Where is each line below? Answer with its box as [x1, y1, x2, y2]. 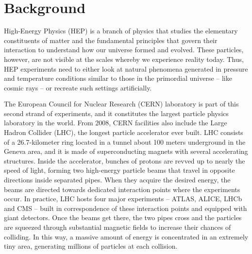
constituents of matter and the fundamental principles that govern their [4, 35, 218, 45]
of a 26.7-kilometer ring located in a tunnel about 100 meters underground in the [4, 136, 246, 147]
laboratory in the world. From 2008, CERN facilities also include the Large [4, 118, 227, 128]
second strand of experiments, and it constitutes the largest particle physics [4, 108, 229, 118]
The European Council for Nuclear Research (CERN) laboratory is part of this [4, 99, 239, 109]
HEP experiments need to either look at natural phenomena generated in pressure [4, 63, 248, 74]
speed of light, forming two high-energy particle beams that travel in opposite [4, 165, 235, 175]
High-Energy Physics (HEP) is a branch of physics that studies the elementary [4, 26, 238, 36]
